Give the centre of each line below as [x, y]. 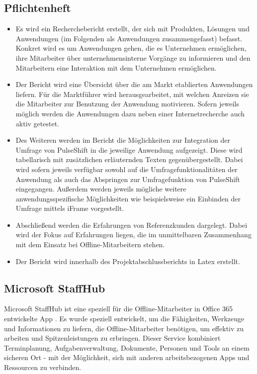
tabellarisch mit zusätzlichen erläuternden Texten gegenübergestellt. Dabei [129, 159]
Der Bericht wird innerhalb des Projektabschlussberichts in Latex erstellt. [128, 261]
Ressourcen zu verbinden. [43, 367]
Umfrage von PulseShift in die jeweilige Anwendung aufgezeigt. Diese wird [129, 149]
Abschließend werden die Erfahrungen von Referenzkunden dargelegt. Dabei [131, 225]
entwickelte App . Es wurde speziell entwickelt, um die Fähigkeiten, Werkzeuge [124, 319]
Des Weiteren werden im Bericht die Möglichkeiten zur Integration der [123, 140]
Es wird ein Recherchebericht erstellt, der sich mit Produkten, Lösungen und [133, 29]
